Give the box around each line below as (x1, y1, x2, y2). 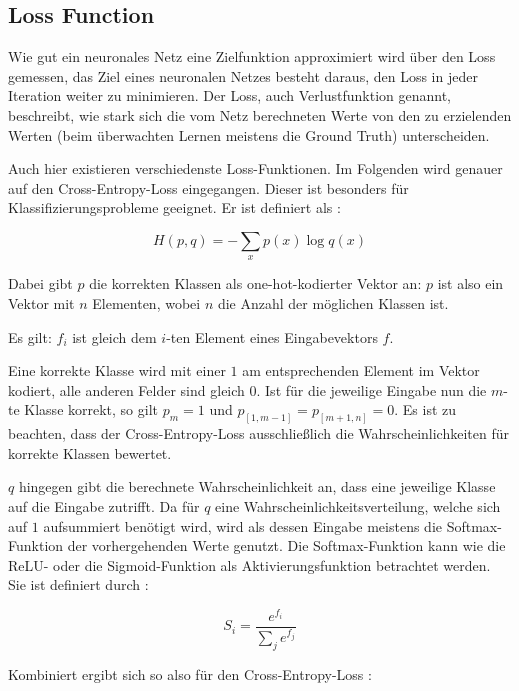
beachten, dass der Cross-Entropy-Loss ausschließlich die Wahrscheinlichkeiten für (8, 423, 509, 444)
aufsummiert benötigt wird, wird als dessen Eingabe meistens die (43, 515, 443, 536)
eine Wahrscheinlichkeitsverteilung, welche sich (215, 495, 501, 516)
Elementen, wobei (92, 292, 201, 313)
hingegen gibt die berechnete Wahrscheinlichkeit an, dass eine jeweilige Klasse (18, 476, 496, 497)
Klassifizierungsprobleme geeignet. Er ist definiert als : (8, 197, 341, 218)
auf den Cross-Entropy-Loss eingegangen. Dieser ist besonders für (8, 177, 409, 198)
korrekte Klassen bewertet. (8, 442, 172, 463)
